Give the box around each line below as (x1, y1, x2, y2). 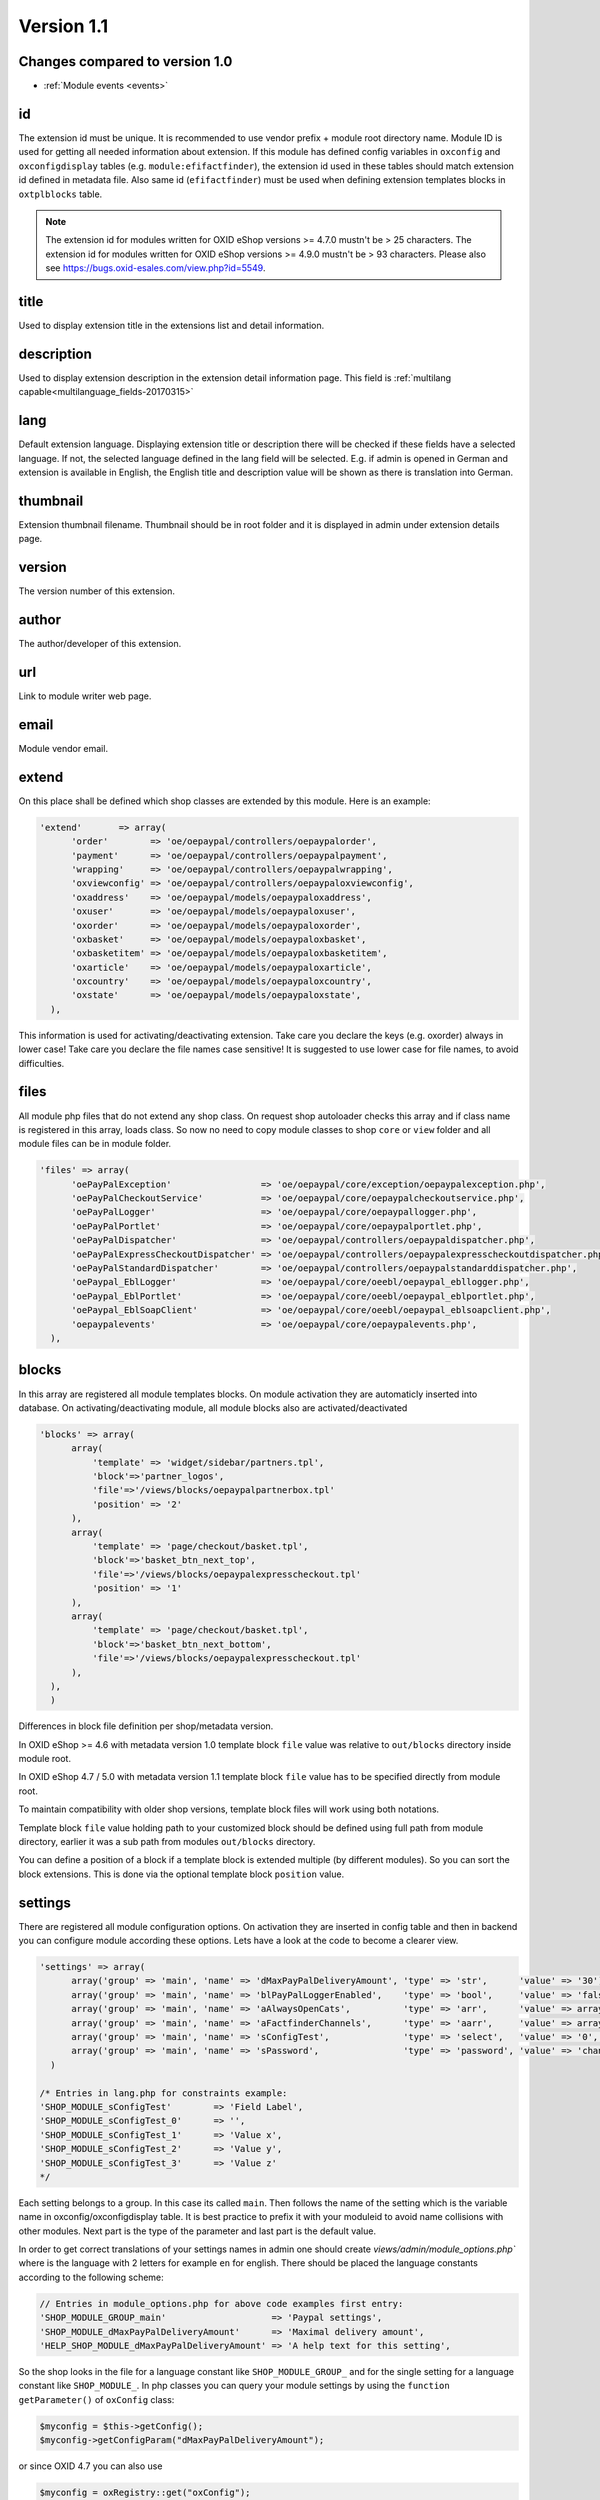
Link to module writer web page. (18, 690, 152, 702)
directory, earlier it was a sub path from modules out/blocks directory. (18, 1836, 316, 1848)
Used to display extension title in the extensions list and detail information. (18, 320, 325, 331)
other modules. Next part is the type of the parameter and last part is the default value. (18, 2225, 377, 2237)
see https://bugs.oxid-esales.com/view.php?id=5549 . (45, 262, 266, 274)
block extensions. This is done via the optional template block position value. (18, 1868, 345, 1880)
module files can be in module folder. (18, 1138, 172, 1150)
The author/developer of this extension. (18, 638, 182, 650)
